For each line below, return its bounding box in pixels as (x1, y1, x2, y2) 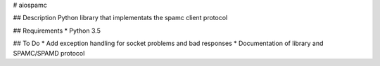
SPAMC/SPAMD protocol (13, 49, 85, 57)
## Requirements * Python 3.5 (13, 26, 101, 35)
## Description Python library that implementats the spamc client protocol (13, 14, 228, 22)
